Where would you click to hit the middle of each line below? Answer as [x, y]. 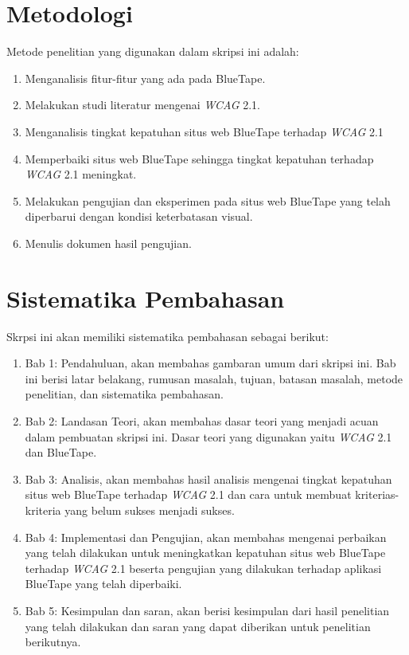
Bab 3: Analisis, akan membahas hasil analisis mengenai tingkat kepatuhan [208, 479]
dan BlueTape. [61, 452]
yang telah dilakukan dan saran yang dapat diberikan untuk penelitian [198, 626]
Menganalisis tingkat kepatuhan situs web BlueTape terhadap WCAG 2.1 [204, 131]
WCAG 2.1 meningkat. [81, 174]
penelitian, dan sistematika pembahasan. [124, 394]
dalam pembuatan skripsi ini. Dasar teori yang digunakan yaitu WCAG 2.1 [208, 436]
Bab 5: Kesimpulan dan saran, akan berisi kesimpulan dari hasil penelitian [207, 610]
